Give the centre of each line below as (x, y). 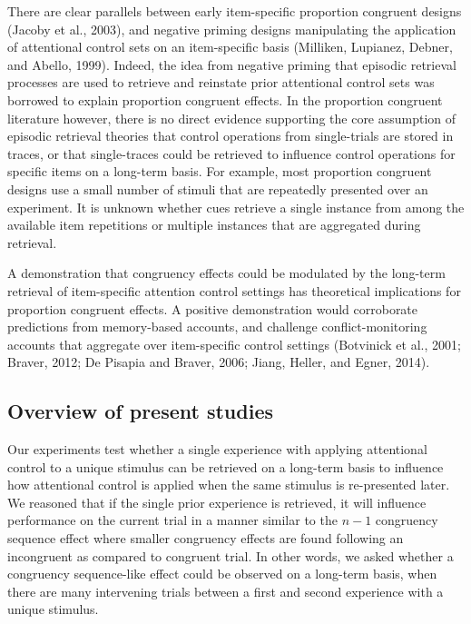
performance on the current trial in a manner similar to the (172, 520)
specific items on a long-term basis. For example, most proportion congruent (220, 171)
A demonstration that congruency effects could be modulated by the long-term (226, 273)
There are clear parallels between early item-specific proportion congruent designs (235, 11)
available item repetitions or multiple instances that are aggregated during (214, 225)
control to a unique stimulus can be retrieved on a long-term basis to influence (226, 466)
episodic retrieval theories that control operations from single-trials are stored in (231, 136)
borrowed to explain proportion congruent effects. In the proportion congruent (225, 99)
